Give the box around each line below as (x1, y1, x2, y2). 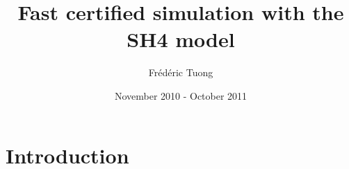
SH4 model (127, 25, 235, 53)
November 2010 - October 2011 (114, 88, 247, 103)
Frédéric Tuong (148, 65, 213, 80)
